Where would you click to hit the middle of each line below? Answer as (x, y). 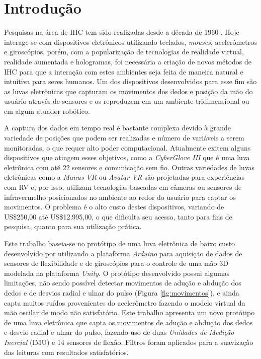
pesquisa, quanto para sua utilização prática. (73, 226)
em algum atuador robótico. (47, 111)
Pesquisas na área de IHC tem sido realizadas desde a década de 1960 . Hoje (122, 32)
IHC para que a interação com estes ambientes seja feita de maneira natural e (124, 71)
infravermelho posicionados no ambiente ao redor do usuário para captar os (120, 197)
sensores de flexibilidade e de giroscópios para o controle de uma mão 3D (116, 263)
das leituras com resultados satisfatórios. (66, 352)
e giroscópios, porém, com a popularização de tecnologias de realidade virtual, (124, 52)
